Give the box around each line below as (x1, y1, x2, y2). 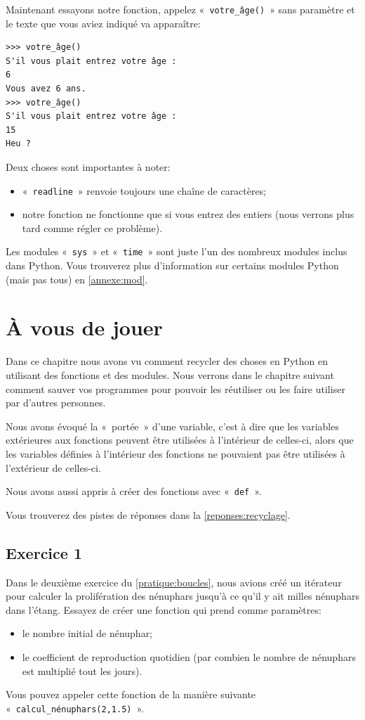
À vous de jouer (6, 313, 163, 342)
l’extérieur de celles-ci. (6, 460, 101, 475)
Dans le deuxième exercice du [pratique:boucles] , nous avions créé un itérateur (6, 574, 342, 589)
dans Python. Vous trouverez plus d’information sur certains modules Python (6, 258, 339, 273)
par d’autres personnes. (6, 395, 106, 410)
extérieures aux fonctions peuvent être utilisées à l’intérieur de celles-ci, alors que (6, 432, 354, 447)
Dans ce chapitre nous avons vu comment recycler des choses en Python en (6, 354, 328, 368)
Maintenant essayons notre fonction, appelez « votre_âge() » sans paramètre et (6, 2, 355, 16)
